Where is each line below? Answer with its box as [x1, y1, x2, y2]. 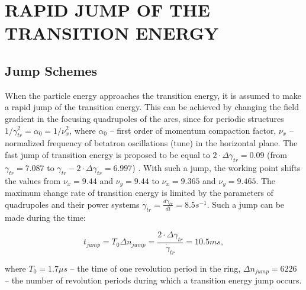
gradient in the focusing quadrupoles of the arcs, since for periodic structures [5, 112, 284, 124]
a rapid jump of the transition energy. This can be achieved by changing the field [5, 101, 299, 113]
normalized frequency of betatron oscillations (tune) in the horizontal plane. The [5, 137, 298, 149]
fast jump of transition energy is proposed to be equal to [5, 148, 210, 160]
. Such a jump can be [207, 198, 285, 210]
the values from [5, 174, 61, 186]
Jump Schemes [5, 61, 98, 79]
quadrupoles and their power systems [5, 198, 140, 210]
